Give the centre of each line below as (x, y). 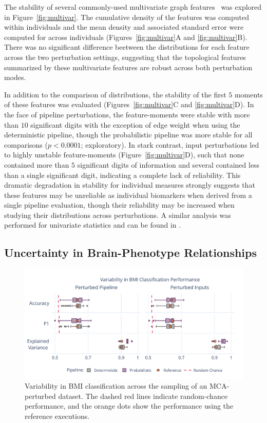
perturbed (40, 396)
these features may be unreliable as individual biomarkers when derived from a (128, 195)
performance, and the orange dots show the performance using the (129, 406)
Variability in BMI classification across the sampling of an (116, 386)
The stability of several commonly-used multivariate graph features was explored (133, 7)
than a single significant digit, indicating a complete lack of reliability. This (122, 175)
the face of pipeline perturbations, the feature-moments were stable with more (127, 114)
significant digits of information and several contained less (168, 164)
